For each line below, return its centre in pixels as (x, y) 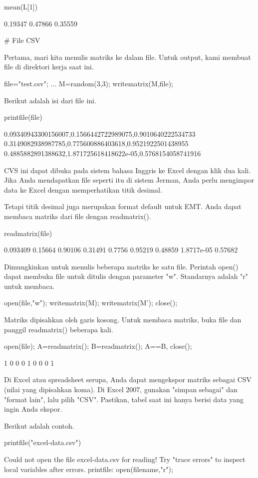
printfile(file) (23, 117)
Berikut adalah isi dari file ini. (50, 100)
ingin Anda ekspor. (33, 409)
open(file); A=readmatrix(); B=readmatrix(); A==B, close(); (98, 346)
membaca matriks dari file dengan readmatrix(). (78, 216)
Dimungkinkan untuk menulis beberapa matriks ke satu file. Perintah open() (121, 266)
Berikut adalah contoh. (39, 425)
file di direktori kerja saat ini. (49, 67)
